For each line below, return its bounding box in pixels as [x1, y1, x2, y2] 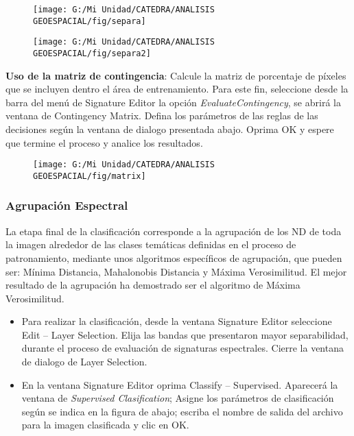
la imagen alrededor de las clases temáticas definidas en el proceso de [5, 237, 296, 252]
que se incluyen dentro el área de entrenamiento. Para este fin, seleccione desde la [5, 82, 349, 96]
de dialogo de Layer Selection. [21, 354, 147, 369]
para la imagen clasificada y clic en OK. [21, 417, 189, 432]
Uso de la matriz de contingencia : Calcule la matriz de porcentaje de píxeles [5, 68, 346, 82]
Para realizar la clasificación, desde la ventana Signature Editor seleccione [21, 314, 332, 328]
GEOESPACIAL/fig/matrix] [33, 171, 146, 181]
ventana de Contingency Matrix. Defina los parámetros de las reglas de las [5, 108, 318, 123]
